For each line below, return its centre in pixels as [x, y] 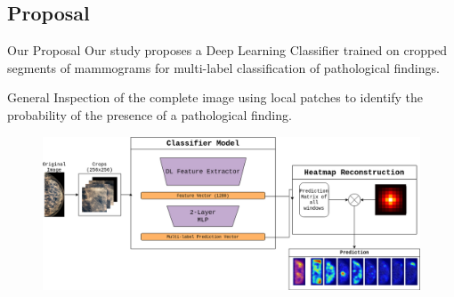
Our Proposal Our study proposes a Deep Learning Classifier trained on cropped [227, 50]
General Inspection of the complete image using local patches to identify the [215, 97]
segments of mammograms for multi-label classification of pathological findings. [223, 67]
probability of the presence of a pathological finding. [150, 114]
